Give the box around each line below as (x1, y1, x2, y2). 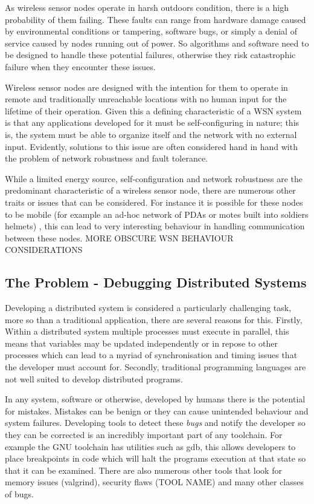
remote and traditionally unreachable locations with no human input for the (5, 93, 287, 105)
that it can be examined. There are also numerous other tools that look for (5, 463, 282, 476)
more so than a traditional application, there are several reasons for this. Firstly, (5, 313, 303, 326)
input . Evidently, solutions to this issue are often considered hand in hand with (5, 140, 298, 152)
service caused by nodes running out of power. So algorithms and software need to (5, 36, 309, 49)
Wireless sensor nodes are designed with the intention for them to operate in (5, 80, 288, 93)
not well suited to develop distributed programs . (5, 372, 183, 385)
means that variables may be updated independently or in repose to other (5, 336, 278, 349)
